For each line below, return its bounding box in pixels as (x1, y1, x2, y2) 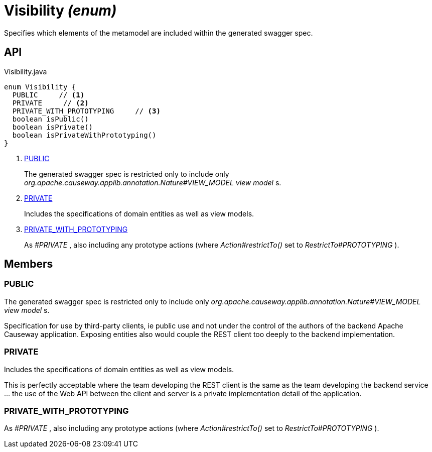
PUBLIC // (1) (12, 90, 85, 99)
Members (4, 258, 53, 271)
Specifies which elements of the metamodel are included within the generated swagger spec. (4, 28, 313, 37)
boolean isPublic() (12, 115, 89, 123)
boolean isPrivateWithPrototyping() (12, 131, 157, 139)
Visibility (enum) (4, 2, 117, 19)
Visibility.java (4, 67, 47, 76)
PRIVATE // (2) (12, 98, 89, 107)
